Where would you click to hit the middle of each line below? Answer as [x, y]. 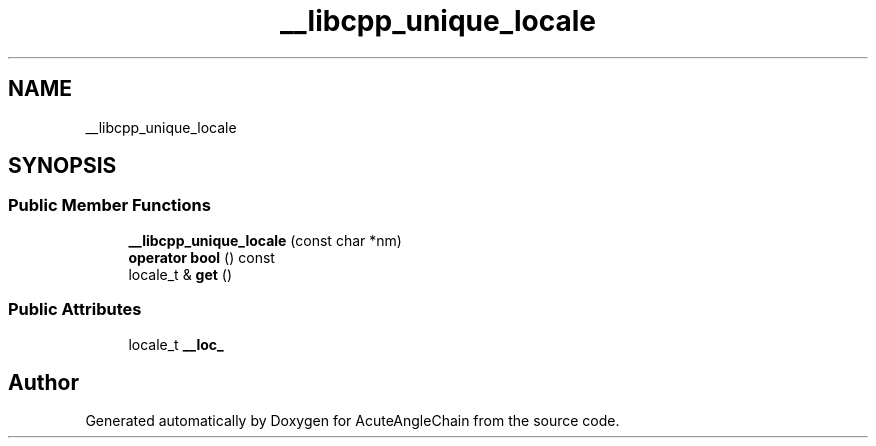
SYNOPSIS [62, 166]
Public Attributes [75, 309]
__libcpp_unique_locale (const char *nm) [265, 240]
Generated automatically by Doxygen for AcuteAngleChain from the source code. [352, 421]
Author [43, 382]
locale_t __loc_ [176, 344]
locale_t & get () [180, 274]
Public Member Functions [109, 205]
